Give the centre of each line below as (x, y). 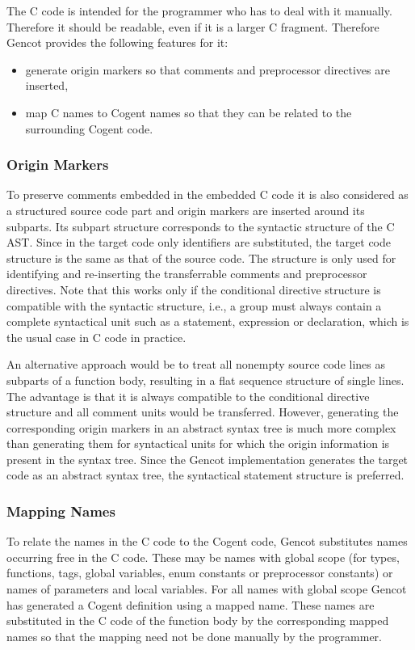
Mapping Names (61, 511)
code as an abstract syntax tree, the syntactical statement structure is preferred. (205, 475)
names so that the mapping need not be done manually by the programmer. (194, 636)
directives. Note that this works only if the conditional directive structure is (194, 289)
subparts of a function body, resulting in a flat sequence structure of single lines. (205, 380)
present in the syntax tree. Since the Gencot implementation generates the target (207, 459)
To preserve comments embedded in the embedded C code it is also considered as (207, 194)
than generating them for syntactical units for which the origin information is (198, 443)
